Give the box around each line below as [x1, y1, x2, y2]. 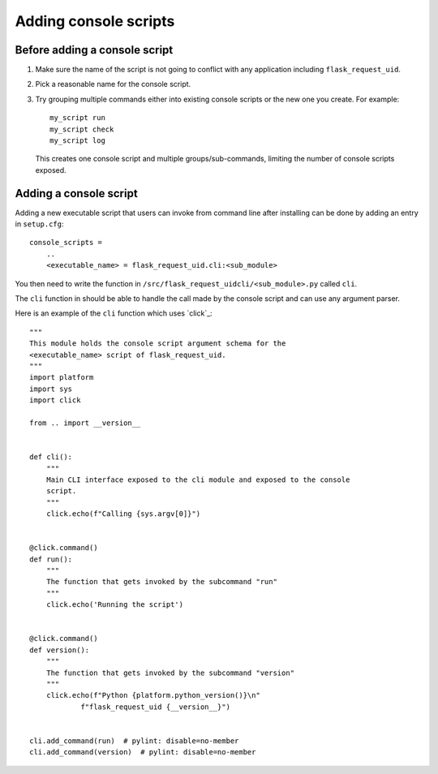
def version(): [29, 645, 90, 655]
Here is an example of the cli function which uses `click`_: [15, 308, 213, 318]
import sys [29, 384, 73, 393]
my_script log [49, 136, 105, 145]
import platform [29, 373, 94, 382]
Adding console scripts [15, 12, 175, 30]
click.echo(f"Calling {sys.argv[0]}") [45, 510, 201, 518]
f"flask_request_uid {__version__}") [80, 702, 231, 712]
